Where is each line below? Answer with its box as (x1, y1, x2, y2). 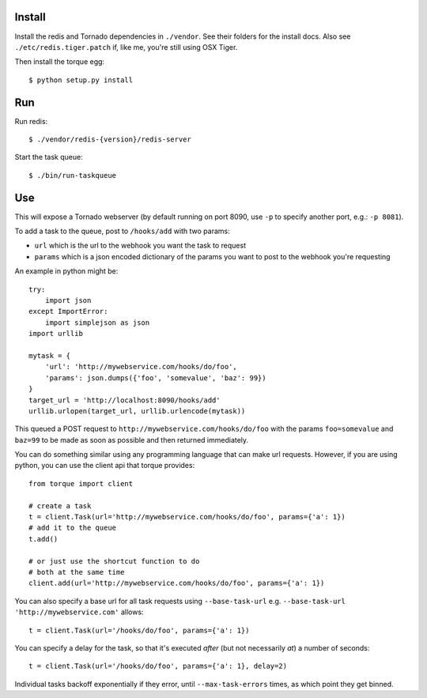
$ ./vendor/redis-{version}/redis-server (28, 134, 191, 144)
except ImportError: (28, 307, 108, 316)
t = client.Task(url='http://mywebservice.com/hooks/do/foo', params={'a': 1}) (28, 512, 346, 522)
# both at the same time (28, 568, 125, 576)
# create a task (28, 501, 92, 510)
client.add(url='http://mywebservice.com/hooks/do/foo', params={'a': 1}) (28, 579, 325, 588)
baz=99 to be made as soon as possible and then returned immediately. (14, 435, 249, 444)
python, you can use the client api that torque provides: (14, 461, 195, 470)
